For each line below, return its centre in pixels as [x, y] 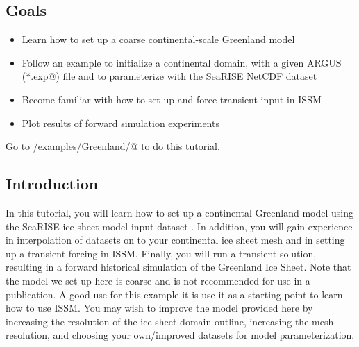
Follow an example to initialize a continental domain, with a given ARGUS [182, 62]
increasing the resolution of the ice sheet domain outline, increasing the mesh [170, 321]
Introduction [52, 184]
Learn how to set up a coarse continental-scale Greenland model [158, 39]
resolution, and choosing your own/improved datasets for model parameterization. [180, 335]
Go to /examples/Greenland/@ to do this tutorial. [113, 146]
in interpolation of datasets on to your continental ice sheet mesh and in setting [175, 240]
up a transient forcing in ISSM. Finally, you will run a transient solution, [161, 253]
